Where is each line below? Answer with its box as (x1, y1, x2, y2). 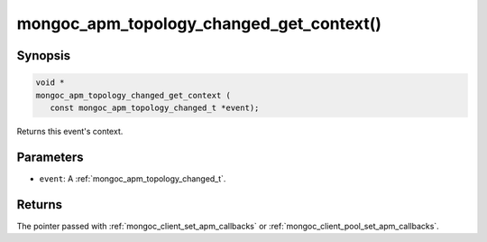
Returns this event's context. (16, 126, 124, 136)
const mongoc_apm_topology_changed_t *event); (50, 102, 260, 113)
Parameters (16, 149, 84, 164)
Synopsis (16, 48, 71, 63)
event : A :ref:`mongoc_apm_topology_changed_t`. (39, 172, 226, 184)
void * (35, 78, 65, 88)
